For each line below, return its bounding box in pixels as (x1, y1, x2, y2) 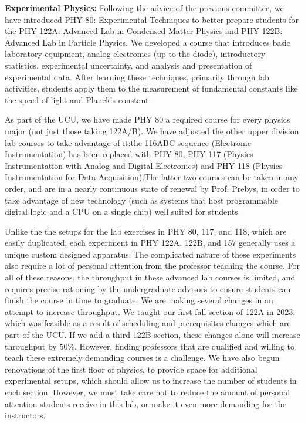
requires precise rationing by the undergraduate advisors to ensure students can (5, 282, 291, 295)
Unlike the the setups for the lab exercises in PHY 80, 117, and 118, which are (5, 225, 287, 237)
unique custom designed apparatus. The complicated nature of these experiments (5, 248, 296, 260)
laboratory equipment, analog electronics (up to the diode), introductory (5, 48, 266, 60)
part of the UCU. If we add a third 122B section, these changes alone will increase (5, 329, 300, 341)
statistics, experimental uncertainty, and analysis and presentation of (5, 59, 252, 71)
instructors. (5, 409, 46, 421)
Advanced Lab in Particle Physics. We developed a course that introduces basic (5, 36, 290, 48)
